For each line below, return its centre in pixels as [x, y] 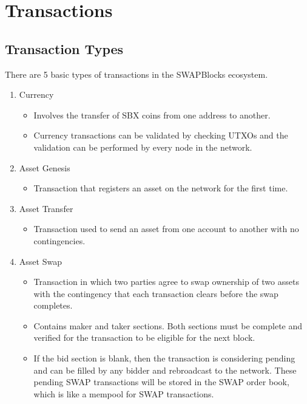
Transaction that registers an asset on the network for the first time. [161, 188]
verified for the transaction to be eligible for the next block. [144, 337]
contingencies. [59, 240]
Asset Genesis [45, 167]
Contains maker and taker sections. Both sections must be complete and [168, 325]
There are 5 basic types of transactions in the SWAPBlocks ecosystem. [137, 74]
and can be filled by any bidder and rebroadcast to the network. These [165, 370]
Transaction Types [64, 48]
